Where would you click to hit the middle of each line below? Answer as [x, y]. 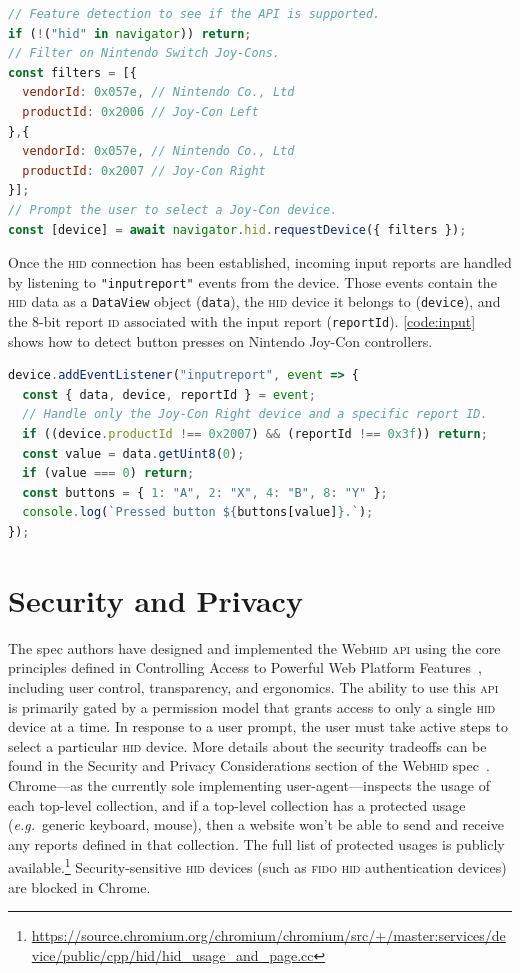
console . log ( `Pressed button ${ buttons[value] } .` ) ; [198, 512]
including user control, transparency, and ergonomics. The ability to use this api [253, 686]
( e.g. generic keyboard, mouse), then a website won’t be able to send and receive [256, 824]
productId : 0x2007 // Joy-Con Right [144, 170]
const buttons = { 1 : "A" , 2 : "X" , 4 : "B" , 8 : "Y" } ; [205, 492]
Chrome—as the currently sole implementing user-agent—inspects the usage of [249, 784]
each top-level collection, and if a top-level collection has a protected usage [237, 804]
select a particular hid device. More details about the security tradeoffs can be [247, 745]
